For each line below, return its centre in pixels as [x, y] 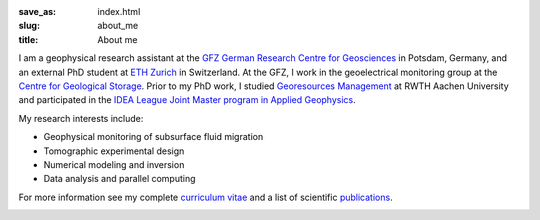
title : [28, 39]
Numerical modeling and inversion [114, 164]
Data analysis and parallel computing [119, 179]
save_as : [37, 11]
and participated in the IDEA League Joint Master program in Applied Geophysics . [187, 100]
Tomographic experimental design [114, 151]
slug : [29, 26]
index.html [119, 11]
